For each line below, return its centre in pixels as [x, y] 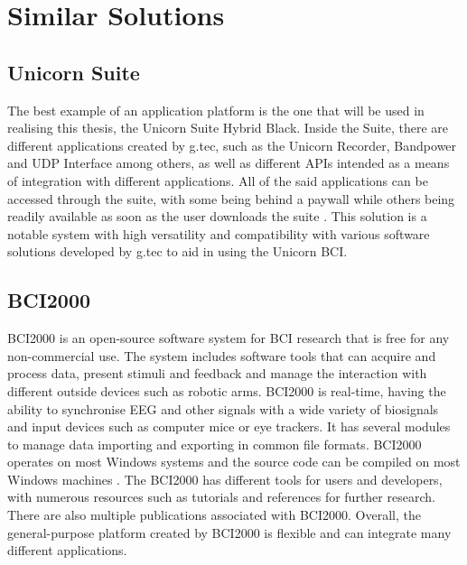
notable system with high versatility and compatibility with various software [219, 233]
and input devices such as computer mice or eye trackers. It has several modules [229, 426]
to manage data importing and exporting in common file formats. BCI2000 [215, 444]
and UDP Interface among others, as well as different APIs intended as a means [229, 163]
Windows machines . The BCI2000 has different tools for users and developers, [225, 479]
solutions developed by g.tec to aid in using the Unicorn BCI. [177, 251]
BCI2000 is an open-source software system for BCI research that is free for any [229, 338]
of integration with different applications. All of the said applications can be [218, 180]
